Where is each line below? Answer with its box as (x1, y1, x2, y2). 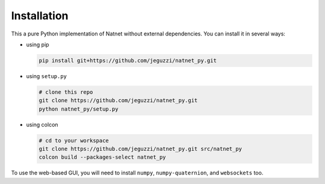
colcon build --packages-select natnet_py (39, 154, 166, 161)
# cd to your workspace (39, 137, 110, 144)
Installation (11, 9, 69, 22)
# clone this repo (39, 88, 93, 96)
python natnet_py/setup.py (39, 105, 119, 112)
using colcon (26, 121, 58, 128)
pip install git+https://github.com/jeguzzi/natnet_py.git (39, 57, 217, 64)
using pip (26, 41, 49, 48)
